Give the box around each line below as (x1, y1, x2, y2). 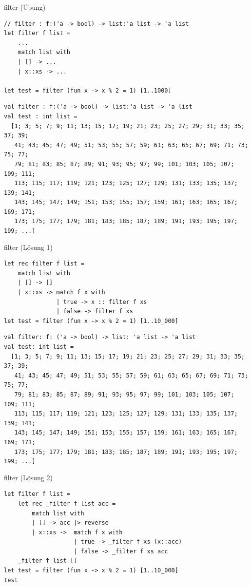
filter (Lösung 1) (4, 242, 53, 252)
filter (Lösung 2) (4, 472, 53, 482)
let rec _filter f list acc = (18, 500, 116, 507)
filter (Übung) (4, 2, 46, 12)
